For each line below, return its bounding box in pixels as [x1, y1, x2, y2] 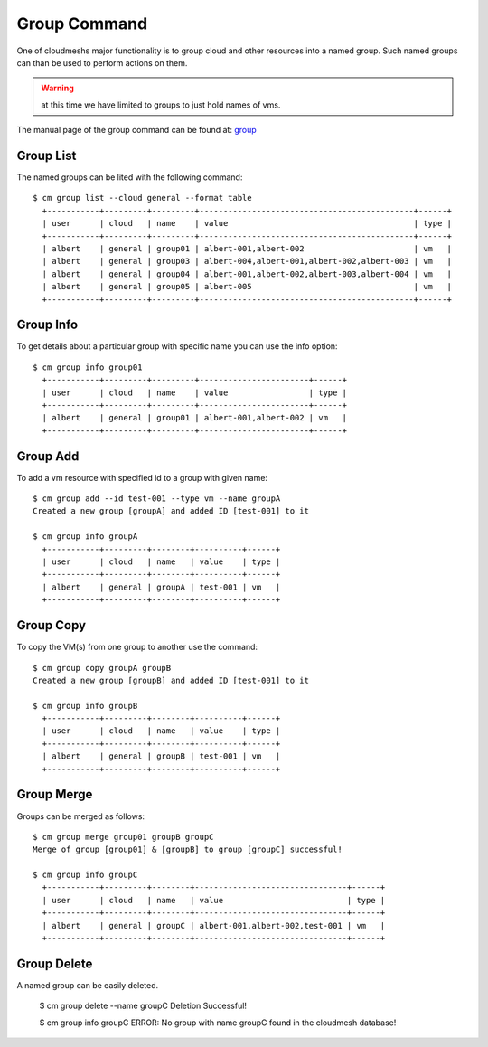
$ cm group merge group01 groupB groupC [33, 832, 214, 842]
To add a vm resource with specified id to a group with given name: [16, 472, 268, 483]
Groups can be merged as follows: [16, 810, 145, 822]
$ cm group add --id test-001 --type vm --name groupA [33, 494, 281, 504]
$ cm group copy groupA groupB [33, 663, 172, 673]
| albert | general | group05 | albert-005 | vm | [42, 281, 452, 292]
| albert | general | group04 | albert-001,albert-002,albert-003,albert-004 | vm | [42, 269, 452, 279]
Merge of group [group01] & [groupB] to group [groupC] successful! [33, 844, 343, 854]
